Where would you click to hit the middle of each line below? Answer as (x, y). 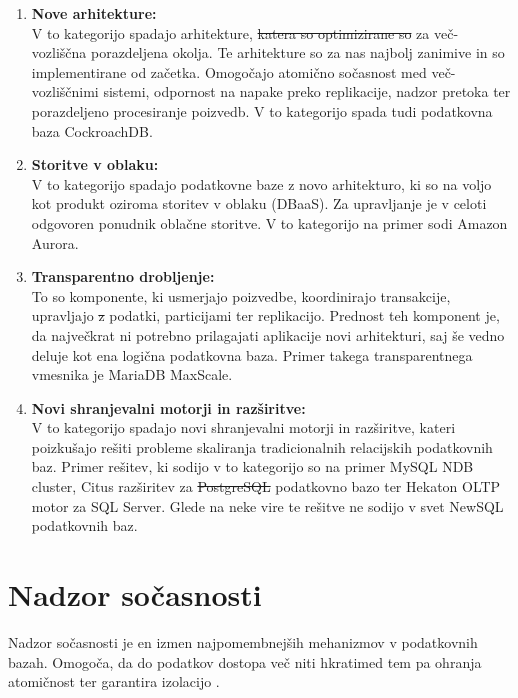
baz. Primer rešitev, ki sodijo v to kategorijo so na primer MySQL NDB (252, 466)
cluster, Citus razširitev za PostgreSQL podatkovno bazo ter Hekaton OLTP (266, 486)
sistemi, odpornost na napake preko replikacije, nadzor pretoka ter (307, 91)
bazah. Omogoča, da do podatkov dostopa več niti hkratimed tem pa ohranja (245, 661)
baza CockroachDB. (92, 130)
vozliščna (59, 52)
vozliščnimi (65, 91)
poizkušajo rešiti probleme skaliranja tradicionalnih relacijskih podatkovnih (262, 446)
